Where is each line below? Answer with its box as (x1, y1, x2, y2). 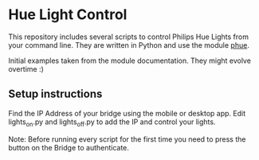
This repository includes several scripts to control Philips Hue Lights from (8, 32, 249, 41)
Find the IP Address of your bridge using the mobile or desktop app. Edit (8, 108, 245, 118)
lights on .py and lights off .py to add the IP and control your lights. (8, 117, 216, 128)
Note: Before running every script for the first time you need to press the (8, 134, 246, 144)
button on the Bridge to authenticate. (8, 142, 130, 152)
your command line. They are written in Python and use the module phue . (8, 40, 249, 49)
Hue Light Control (8, 6, 128, 24)
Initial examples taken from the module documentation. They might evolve (8, 56, 251, 65)
